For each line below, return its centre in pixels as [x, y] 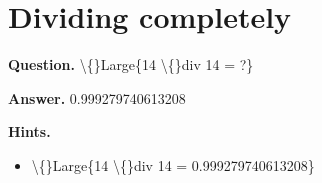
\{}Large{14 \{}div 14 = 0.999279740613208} [173, 164]
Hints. [29, 131]
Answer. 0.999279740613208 [97, 97]
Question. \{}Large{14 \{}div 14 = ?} [131, 64]
